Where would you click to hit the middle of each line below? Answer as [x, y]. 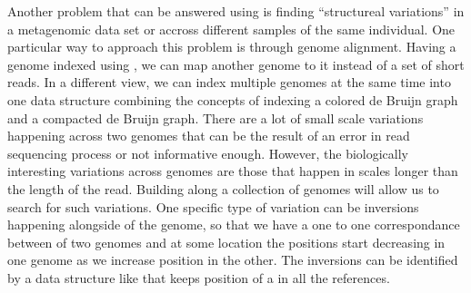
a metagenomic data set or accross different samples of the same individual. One [231, 29]
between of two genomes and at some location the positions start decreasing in [226, 242]
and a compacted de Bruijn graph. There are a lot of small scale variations [215, 117]
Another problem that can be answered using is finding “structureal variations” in [236, 11]
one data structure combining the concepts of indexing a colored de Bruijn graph [233, 99]
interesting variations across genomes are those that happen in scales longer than [233, 171]
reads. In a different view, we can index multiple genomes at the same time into [229, 82]
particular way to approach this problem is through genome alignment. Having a [232, 47]
